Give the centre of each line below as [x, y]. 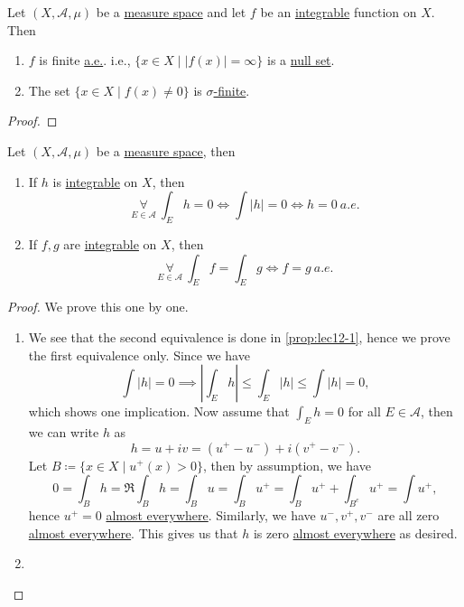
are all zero [408, 514]
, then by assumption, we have [287, 465]
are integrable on [110, 243]
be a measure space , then [166, 150]
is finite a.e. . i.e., [85, 60]
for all [364, 411]
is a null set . [301, 60]
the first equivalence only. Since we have [139, 355]
